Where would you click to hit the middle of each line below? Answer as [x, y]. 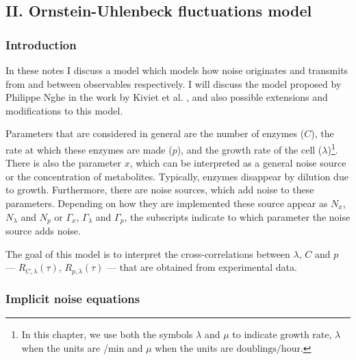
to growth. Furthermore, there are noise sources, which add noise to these [160, 190]
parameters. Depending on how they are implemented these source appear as [167, 203]
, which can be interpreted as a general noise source [238, 163]
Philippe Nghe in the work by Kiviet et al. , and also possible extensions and [167, 97]
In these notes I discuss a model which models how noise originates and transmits [177, 70]
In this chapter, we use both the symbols [107, 334]
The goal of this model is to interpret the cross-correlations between [148, 253]
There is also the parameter [64, 163]
